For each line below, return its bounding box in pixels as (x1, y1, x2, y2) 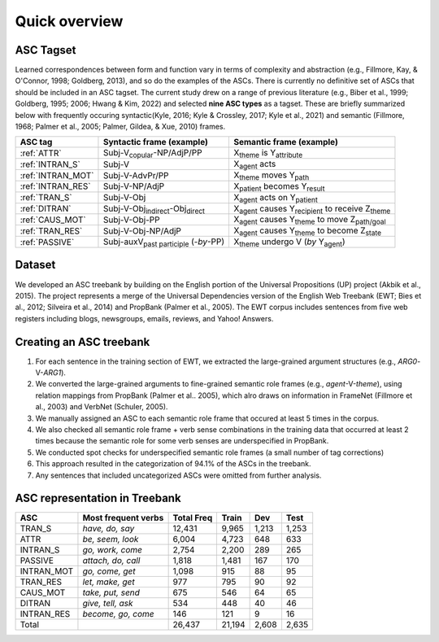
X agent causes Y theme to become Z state (233, 225, 382, 238)
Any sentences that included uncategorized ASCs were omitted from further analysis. (35, 470, 322, 480)
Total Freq (172, 513, 213, 524)
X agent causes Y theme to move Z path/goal (233, 214, 386, 227)
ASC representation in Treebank (15, 491, 182, 505)
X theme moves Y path (233, 169, 310, 182)
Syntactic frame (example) (102, 137, 209, 148)
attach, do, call (82, 555, 141, 566)
